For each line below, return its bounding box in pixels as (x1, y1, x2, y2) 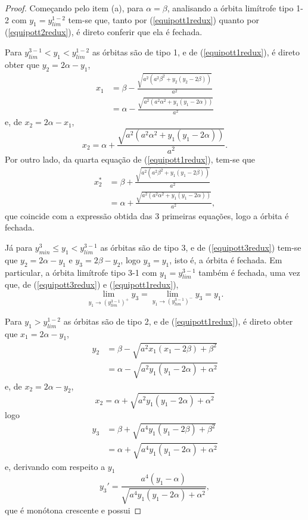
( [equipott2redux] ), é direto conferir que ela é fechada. (5, 26, 203, 38)
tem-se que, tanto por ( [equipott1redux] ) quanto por (68, 13, 259, 26)
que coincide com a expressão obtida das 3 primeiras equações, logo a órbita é (5, 209, 289, 222)
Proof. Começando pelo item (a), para (5, 2, 144, 14)
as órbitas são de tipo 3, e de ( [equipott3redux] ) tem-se (100, 241, 301, 254)
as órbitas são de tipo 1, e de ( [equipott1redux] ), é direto (92, 45, 300, 58)
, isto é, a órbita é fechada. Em (169, 253, 282, 266)
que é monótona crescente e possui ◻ (5, 503, 142, 516)
